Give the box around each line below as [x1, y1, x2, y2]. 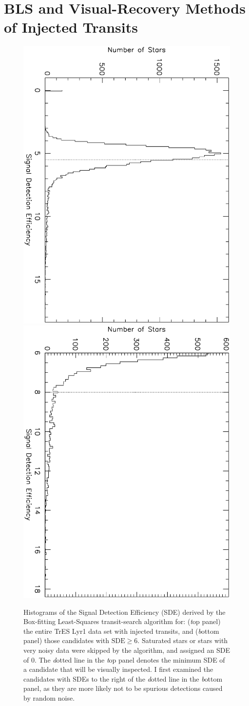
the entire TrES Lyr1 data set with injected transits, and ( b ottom [23, 625, 219, 636]
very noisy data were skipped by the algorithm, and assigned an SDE [23, 645, 230, 655]
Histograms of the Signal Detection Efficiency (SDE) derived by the [23, 606, 226, 617]
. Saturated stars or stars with [137, 635, 228, 645]
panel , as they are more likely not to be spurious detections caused [23, 683, 223, 693]
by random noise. [23, 692, 75, 703]
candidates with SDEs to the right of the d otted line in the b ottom [23, 673, 223, 684]
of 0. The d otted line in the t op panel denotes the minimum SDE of [23, 654, 225, 665]
